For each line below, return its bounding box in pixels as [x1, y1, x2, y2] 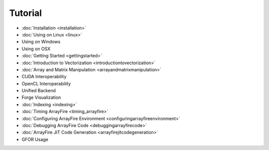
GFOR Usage [21, 136, 48, 142]
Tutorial [9, 7, 42, 18]
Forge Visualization [21, 95, 61, 101]
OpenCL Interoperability [21, 80, 71, 87]
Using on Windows [21, 39, 61, 45]
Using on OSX [21, 45, 51, 52]
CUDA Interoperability [21, 74, 67, 80]
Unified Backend [21, 88, 56, 94]
